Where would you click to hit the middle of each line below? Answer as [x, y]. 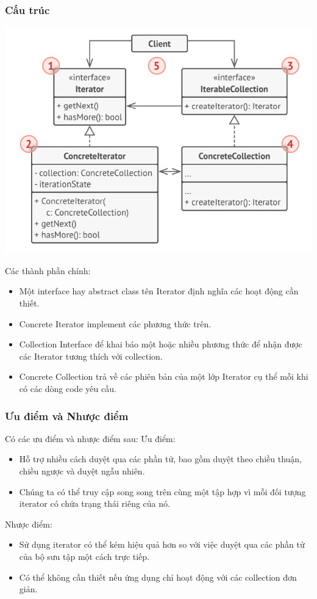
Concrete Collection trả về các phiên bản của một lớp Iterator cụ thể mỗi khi [164, 376]
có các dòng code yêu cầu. [68, 388]
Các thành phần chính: [48, 270]
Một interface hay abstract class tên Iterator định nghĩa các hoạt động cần [159, 291]
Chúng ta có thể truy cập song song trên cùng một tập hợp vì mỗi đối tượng [162, 491]
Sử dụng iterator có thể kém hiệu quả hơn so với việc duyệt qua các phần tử [162, 544]
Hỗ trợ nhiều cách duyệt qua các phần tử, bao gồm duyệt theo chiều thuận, [161, 459]
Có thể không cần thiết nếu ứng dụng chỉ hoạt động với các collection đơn [158, 577]
